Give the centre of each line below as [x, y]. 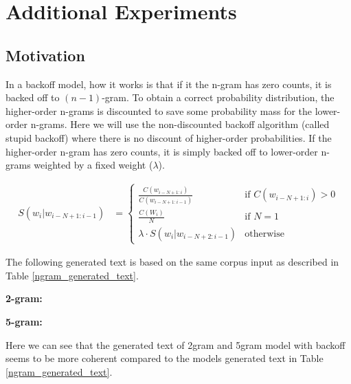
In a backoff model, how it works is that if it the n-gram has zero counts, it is [169, 84]
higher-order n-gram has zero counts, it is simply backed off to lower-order [162, 151]
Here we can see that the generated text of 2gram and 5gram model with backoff [175, 344]
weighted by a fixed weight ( [93, 165]
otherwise [264, 234]
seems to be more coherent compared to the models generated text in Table [165, 358]
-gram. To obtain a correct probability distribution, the [218, 97]
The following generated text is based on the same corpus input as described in [172, 262]
